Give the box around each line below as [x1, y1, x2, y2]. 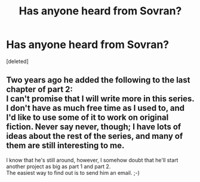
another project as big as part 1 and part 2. [6, 163, 111, 170]
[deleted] [6, 57, 29, 65]
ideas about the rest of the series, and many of [6, 131, 183, 141]
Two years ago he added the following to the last [6, 75, 190, 85]
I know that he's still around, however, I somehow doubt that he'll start [6, 156, 179, 163]
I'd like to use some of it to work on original [6, 113, 169, 123]
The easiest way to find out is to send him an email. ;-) [6, 169, 140, 176]
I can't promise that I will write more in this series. [6, 94, 195, 104]
